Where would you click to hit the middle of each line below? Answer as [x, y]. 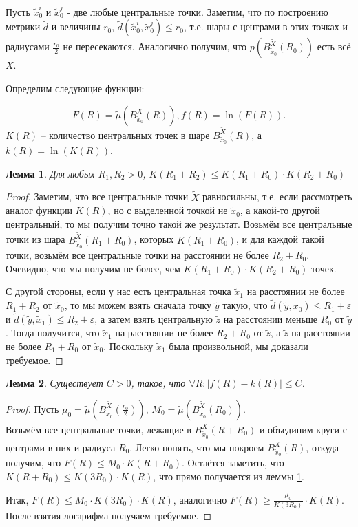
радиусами [28, 46]
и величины [76, 26]
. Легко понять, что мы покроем [197, 447]
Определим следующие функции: [75, 88]
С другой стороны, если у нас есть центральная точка [118, 291]
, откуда [322, 447]
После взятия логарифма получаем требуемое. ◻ [109, 515]
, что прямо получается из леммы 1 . [229, 476]
